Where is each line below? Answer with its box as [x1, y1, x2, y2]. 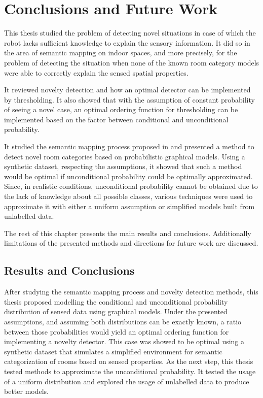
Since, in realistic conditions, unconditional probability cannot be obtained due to [4, 181, 258, 191]
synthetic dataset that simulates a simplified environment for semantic [4, 346, 222, 356]
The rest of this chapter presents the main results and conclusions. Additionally [4, 227, 251, 238]
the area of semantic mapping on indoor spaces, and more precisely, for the [4, 47, 237, 58]
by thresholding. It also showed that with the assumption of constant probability [4, 94, 255, 105]
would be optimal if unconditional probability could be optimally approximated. [4, 171, 253, 181]
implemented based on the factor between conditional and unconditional [4, 114, 229, 124]
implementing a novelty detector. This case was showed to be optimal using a [4, 336, 245, 347]
